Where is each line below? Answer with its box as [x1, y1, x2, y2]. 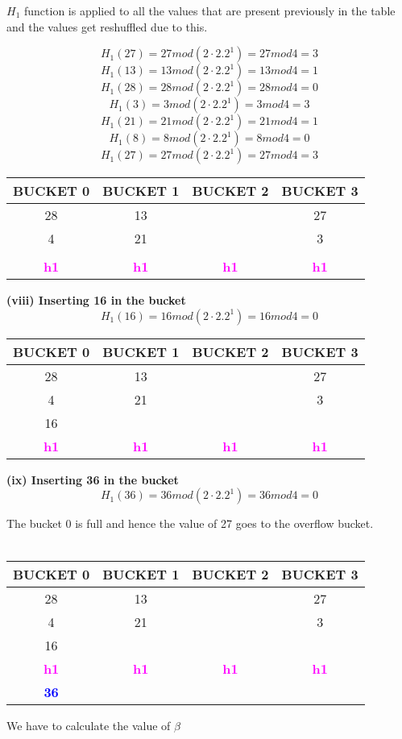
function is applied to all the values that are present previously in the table [23, 2, 396, 19]
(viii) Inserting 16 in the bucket [6, 292, 186, 309]
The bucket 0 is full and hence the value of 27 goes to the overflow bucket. [6, 515, 374, 532]
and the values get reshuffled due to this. [6, 18, 208, 35]
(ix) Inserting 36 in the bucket [6, 471, 179, 488]
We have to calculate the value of [6, 716, 171, 733]
